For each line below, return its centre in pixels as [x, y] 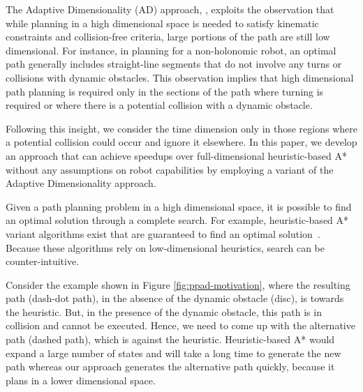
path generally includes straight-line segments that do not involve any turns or [174, 64]
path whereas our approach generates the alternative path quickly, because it [170, 367]
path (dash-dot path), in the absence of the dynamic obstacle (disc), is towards [175, 298]
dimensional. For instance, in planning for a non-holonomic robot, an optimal [171, 50]
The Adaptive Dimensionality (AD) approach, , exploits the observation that [170, 9]
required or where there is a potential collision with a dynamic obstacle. [159, 105]
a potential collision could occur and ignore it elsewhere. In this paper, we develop [181, 142]
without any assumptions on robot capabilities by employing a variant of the [170, 169]
